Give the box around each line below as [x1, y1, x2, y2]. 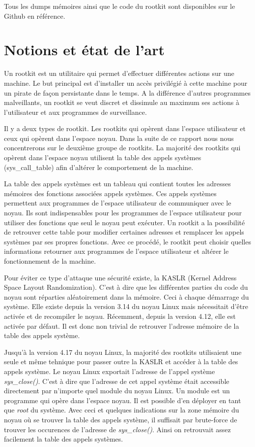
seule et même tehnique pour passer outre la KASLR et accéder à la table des [4, 356, 238, 367]
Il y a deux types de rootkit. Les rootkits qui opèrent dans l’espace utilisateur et [4, 123, 246, 134]
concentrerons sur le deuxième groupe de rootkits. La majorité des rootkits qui [4, 142, 241, 153]
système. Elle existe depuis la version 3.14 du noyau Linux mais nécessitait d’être [4, 301, 248, 311]
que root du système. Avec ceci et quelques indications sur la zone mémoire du [4, 405, 239, 415]
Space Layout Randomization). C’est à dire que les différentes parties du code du [4, 282, 248, 292]
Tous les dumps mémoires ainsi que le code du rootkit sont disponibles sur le [4, 1, 235, 11]
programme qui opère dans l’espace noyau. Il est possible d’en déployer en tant [4, 395, 241, 405]
